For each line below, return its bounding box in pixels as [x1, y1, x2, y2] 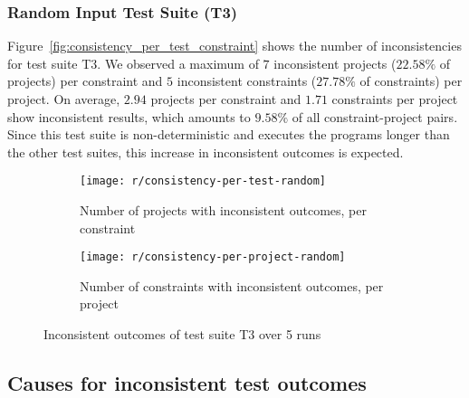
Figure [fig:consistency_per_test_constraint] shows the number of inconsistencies [7, 36, 462, 55]
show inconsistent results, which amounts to [7, 107, 251, 126]
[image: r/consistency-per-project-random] [80, 251, 346, 264]
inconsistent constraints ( [177, 71, 317, 90]
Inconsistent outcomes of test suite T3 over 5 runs [43, 325, 321, 344]
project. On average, [7, 90, 120, 108]
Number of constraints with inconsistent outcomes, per [80, 276, 384, 295]
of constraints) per [359, 71, 463, 90]
